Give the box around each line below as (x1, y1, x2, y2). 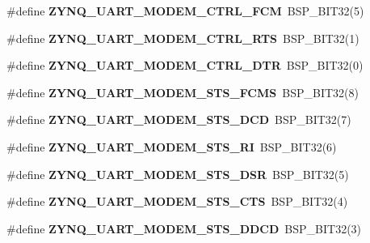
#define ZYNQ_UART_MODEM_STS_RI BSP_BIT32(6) (6, 138, 337, 155)
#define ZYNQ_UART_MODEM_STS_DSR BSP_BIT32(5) (6, 165, 349, 182)
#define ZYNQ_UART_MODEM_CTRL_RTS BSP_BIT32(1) (6, 29, 359, 46)
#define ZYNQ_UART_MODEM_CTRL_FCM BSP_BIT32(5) (6, 2, 364, 19)
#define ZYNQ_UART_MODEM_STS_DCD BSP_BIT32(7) (6, 111, 351, 128)
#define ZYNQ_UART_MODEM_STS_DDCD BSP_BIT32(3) (6, 220, 362, 237)
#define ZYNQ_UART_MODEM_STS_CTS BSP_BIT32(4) (6, 193, 348, 210)
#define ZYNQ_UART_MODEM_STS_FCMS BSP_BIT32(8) (6, 83, 359, 100)
